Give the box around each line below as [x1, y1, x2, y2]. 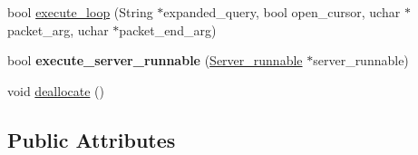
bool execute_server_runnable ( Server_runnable [7, 51, 303, 70]
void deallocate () [7, 81, 104, 100]
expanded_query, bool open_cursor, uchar [163, 3, 401, 21]
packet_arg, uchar [7, 20, 109, 39]
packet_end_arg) [119, 20, 217, 39]
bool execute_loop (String [7, 3, 153, 21]
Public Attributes [7, 125, 176, 153]
